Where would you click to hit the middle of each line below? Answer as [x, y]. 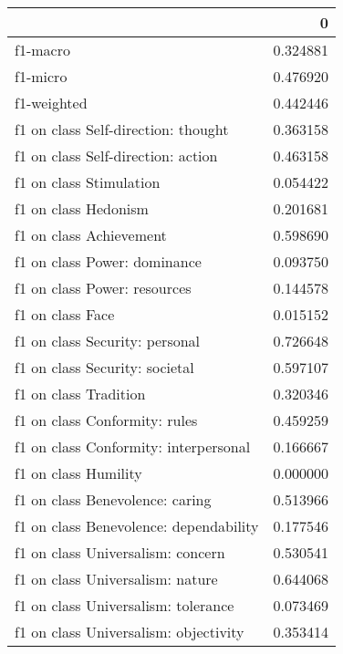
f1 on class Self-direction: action [116, 156]
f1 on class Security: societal [104, 367]
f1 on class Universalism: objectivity [130, 632]
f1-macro [42, 50]
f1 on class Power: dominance [108, 261]
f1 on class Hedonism [82, 208]
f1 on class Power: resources [103, 288]
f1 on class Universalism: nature [116, 579]
